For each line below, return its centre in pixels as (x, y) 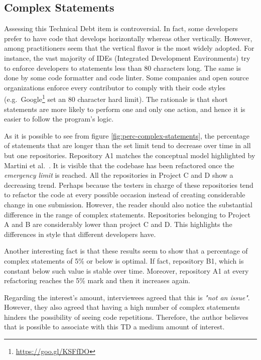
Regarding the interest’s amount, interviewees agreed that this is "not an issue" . (127, 297)
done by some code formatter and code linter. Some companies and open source (126, 78)
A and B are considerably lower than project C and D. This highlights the (118, 224)
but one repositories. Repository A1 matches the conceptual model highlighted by (130, 155)
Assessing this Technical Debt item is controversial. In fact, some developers (121, 28)
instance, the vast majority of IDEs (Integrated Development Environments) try (127, 57)
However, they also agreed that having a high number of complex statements (122, 307)
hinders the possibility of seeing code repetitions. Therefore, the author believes (126, 317)
